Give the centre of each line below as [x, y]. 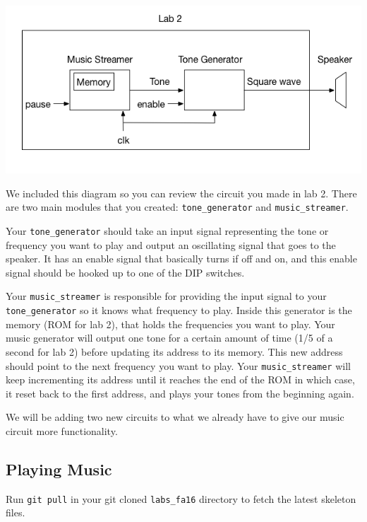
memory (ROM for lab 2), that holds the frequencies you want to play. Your [170, 324]
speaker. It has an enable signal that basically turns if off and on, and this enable [181, 259]
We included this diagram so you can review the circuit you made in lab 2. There [181, 193]
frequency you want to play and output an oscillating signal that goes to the [171, 244]
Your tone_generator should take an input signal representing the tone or [167, 231]
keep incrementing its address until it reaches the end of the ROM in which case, [180, 379]
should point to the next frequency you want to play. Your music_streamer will [178, 365]
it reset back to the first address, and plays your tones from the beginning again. [180, 393]
